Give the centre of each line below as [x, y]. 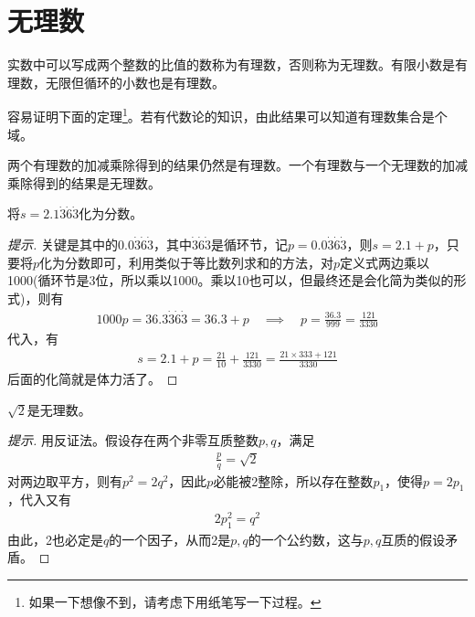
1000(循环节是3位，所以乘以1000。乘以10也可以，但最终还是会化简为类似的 [231, 280]
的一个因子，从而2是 [170, 539]
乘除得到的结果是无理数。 [84, 182]
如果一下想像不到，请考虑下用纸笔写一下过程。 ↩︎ [175, 602]
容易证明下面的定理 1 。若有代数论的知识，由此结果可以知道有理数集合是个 [227, 115]
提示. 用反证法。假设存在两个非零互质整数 [133, 440]
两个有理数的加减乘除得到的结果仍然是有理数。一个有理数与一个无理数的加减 [237, 165]
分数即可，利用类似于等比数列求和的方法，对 [200, 262]
